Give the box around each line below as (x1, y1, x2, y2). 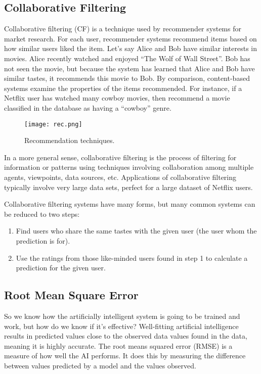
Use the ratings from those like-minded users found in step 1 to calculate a (16, 252, 248, 263)
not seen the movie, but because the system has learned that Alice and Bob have (4, 63, 255, 73)
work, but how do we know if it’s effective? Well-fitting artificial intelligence (4, 320, 239, 331)
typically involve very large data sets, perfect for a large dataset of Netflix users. (4, 181, 253, 192)
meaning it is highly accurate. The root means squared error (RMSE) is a (4, 340, 233, 351)
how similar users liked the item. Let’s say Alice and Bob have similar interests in (4, 43, 257, 54)
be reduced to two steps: (4, 208, 80, 219)
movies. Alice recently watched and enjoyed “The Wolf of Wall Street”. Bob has (4, 53, 250, 63)
